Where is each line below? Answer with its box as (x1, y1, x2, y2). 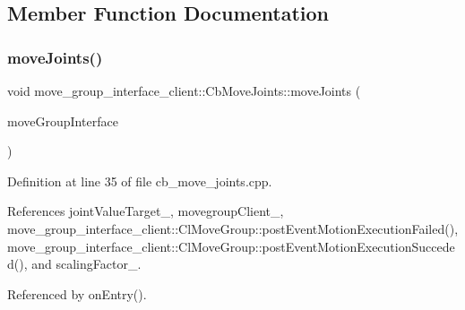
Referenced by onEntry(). (7, 284, 147, 303)
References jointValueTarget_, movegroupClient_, (7, 202, 284, 220)
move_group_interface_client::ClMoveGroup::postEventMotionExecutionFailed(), (7, 219, 459, 237)
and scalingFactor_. (31, 254, 142, 273)
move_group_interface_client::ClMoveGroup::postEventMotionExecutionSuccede (7, 237, 455, 255)
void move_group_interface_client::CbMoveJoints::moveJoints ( (7, 82, 361, 99)
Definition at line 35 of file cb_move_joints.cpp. (7, 171, 272, 190)
